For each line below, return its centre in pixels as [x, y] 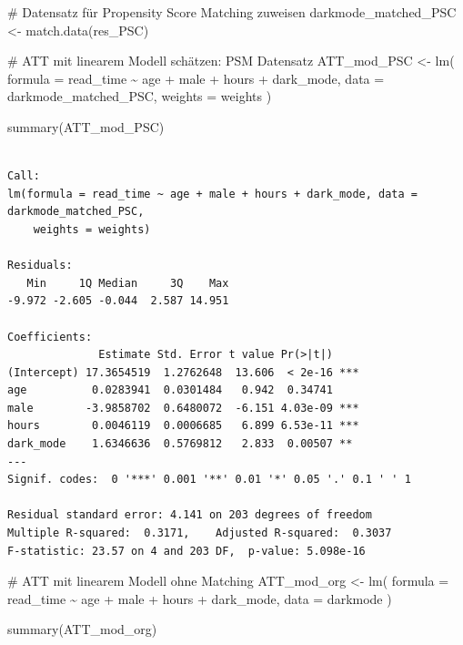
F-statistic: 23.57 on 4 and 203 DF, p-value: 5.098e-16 [186, 551]
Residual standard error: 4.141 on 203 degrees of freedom [190, 515]
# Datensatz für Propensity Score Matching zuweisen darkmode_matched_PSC [232, 12]
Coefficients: [50, 337]
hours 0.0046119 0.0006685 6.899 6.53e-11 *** [183, 426]
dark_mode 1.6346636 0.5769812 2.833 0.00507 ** [180, 444]
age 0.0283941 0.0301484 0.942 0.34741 [170, 390]
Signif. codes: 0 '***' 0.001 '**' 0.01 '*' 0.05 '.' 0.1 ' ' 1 [209, 480]
